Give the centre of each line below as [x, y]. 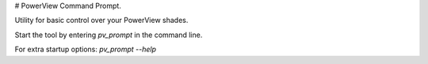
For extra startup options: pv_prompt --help [85, 49]
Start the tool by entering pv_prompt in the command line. [109, 35]
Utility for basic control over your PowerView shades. [101, 21]
